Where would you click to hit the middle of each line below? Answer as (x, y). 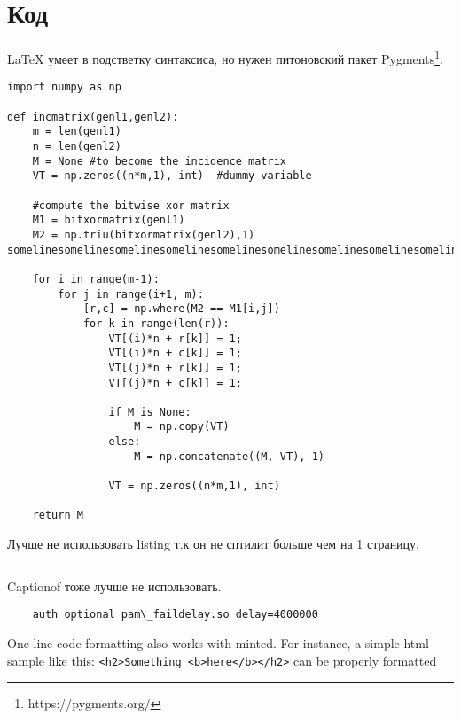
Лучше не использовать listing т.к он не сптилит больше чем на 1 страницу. (213, 544)
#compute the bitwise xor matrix (131, 205)
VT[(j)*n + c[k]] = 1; (175, 383)
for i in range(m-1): (96, 279)
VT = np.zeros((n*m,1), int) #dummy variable (172, 176)
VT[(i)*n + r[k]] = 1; (175, 338)
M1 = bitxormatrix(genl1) (109, 220)
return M (58, 516)
